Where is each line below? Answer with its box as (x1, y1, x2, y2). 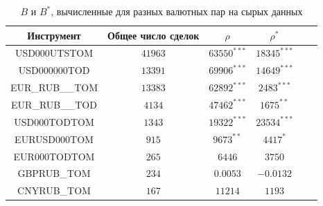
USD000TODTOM (14, 114, 94, 129)
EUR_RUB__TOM (10, 80, 98, 95)
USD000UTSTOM (15, 46, 94, 60)
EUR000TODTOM (13, 149, 95, 163)
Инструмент (27, 28, 81, 42)
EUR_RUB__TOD (11, 97, 97, 111)
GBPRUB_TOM (17, 166, 91, 180)
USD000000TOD (18, 63, 90, 77)
